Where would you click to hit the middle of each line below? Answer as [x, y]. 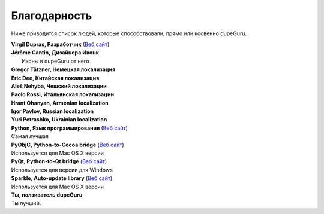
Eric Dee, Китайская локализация [55, 78]
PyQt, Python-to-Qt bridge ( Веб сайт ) [59, 161]
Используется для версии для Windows [62, 170]
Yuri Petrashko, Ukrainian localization [59, 120]
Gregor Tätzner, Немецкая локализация [63, 69]
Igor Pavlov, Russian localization [52, 111]
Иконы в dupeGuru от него [55, 61]
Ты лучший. [26, 203]
